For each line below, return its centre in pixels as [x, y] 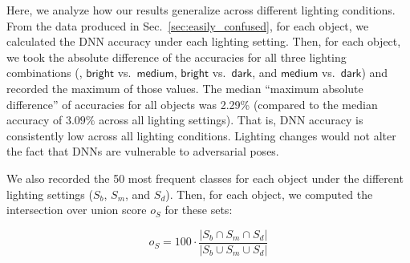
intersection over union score [77, 210]
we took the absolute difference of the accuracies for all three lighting [177, 57]
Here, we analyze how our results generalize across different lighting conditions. [201, 10]
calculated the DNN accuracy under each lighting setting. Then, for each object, [204, 41]
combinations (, [45, 73]
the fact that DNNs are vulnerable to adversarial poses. [143, 151]
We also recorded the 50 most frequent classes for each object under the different [205, 178]
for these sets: [199, 210]
